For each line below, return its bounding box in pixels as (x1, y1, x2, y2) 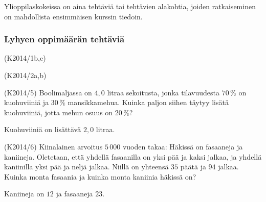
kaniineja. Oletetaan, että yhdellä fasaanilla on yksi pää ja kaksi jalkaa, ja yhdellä (4, 151, 262, 162)
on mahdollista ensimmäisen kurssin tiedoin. (4, 11, 143, 21)
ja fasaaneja (56, 188, 93, 199)
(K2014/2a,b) (4, 70, 47, 80)
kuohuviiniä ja (4, 97, 49, 108)
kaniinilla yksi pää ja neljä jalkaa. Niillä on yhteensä (4, 161, 169, 172)
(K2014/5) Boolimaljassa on (4, 87, 92, 97)
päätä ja (180, 161, 206, 172)
